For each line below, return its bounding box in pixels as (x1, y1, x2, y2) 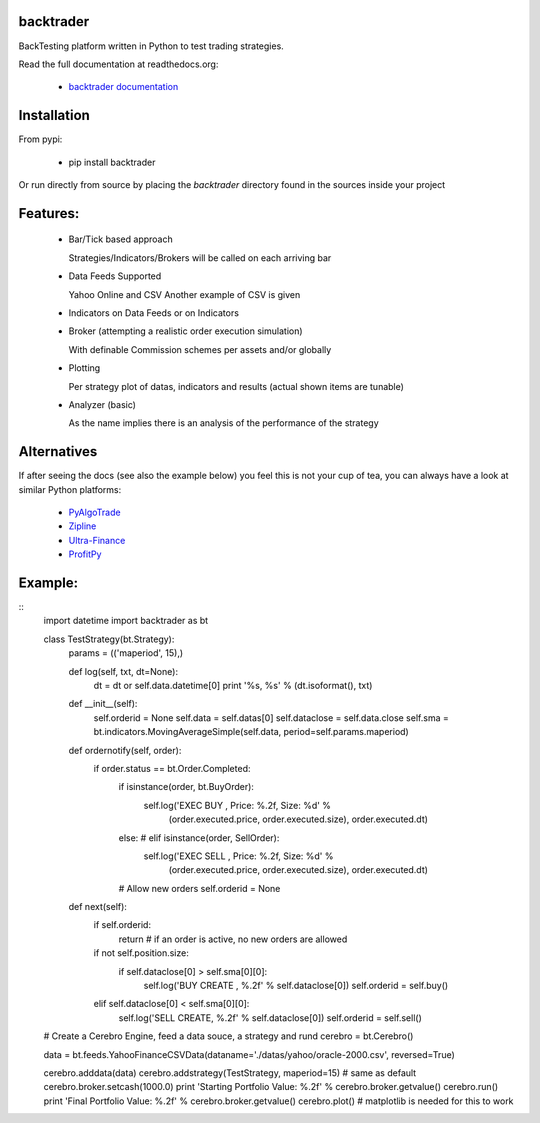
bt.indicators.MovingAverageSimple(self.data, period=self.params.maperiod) (93, 726, 409, 738)
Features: (18, 205, 80, 222)
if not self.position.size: (93, 947, 189, 959)
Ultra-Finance (68, 534, 126, 546)
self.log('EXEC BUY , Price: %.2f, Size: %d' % (143, 799, 332, 811)
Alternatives (18, 443, 98, 460)
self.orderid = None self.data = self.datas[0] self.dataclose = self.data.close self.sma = (93, 711, 449, 724)
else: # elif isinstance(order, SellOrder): (118, 831, 280, 844)
